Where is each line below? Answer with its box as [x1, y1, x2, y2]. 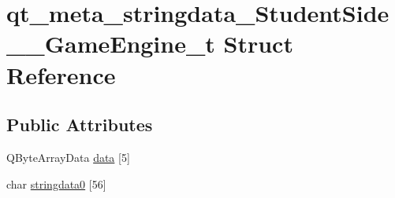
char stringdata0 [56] [6, 175, 106, 192]
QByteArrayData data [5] [6, 148, 130, 165]
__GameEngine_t [6, 27, 215, 60]
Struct [223, 27, 293, 60]
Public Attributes [6, 112, 153, 137]
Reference [6, 58, 116, 90]
